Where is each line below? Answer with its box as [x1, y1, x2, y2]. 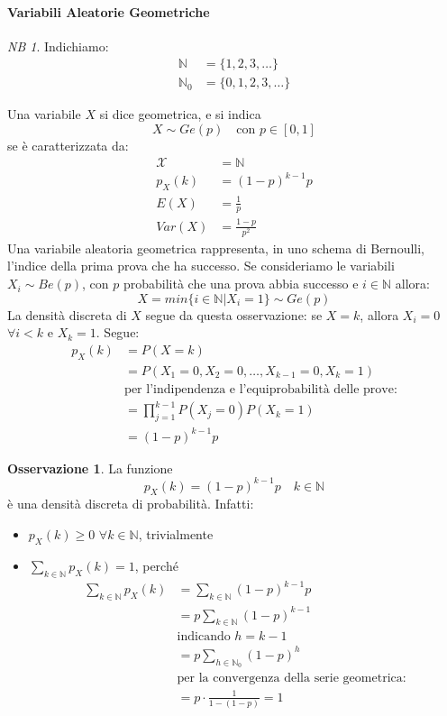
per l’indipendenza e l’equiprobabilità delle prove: [124, 382, 397, 396]
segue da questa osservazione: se [145, 305, 323, 324]
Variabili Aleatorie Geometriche [7, 2, 210, 21]
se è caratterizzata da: [7, 136, 129, 155]
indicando [177, 630, 231, 644]
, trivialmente [138, 525, 214, 544]
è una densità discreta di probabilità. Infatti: [7, 494, 254, 513]
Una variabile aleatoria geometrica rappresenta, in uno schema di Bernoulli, [7, 238, 424, 257]
